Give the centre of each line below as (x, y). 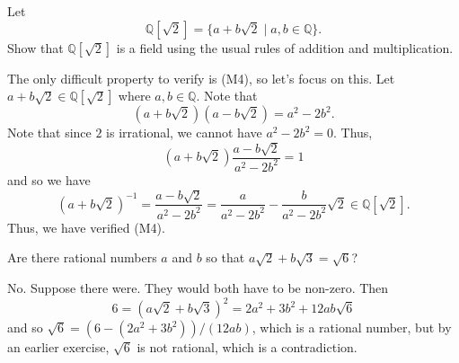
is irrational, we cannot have (184, 133)
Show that (35, 47)
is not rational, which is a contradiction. (247, 347)
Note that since (49, 133)
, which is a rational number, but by (352, 328)
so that (225, 257)
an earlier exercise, (58, 347)
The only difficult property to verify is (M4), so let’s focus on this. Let (201, 78)
